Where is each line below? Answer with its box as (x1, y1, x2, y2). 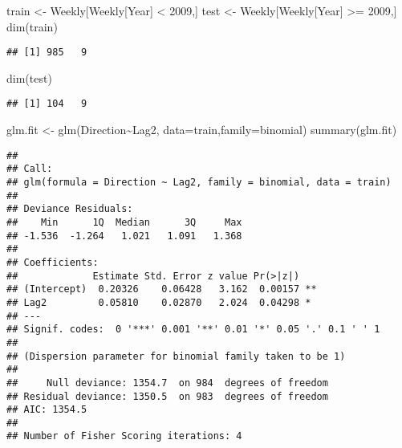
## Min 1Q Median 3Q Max (6, 216, 242, 228)
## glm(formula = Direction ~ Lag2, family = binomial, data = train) (6, 177, 392, 188)
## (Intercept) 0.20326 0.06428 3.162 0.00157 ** (6, 283, 317, 295)
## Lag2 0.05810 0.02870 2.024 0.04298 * (6, 296, 311, 308)
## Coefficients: (6, 256, 99, 268)
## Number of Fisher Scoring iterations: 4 (6, 430, 242, 442)
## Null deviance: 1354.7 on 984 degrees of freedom (6, 377, 328, 389)
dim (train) (6, 18, 58, 35)
